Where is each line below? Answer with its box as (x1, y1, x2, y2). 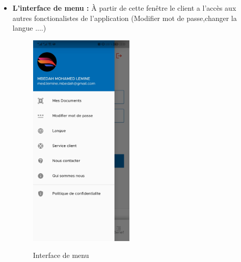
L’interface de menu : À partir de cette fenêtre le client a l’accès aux (12, 3, 236, 13)
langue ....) (12, 22, 46, 33)
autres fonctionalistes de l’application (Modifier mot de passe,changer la (12, 12, 237, 23)
